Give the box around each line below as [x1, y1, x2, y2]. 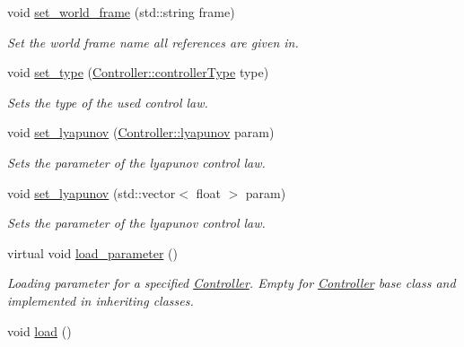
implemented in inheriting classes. [7, 291, 194, 309]
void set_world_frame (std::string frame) [7, 3, 235, 21]
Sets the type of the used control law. [7, 92, 208, 111]
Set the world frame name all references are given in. [7, 32, 299, 51]
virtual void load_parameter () [7, 243, 178, 262]
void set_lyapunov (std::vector [7, 183, 176, 202]
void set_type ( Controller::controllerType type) [7, 63, 269, 82]
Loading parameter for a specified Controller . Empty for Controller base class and [7, 273, 456, 292]
